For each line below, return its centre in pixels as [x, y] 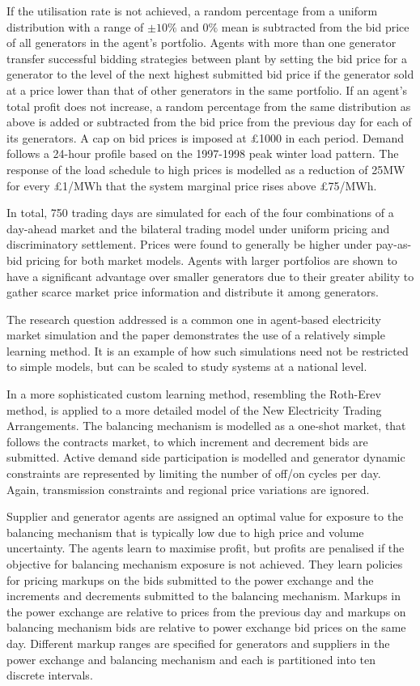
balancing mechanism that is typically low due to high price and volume [185, 532]
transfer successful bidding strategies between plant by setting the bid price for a [207, 58]
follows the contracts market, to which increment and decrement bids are [187, 441]
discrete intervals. [50, 675]
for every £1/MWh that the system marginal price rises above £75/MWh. [192, 185]
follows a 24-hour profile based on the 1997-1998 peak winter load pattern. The [203, 153]
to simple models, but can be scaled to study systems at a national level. [187, 366]
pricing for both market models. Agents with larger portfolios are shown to [212, 260]
